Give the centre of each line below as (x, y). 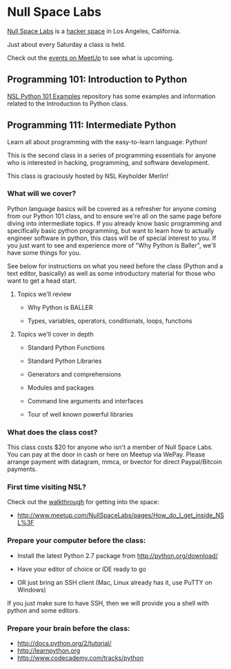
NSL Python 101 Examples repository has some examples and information (111, 96)
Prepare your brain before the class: (69, 628)
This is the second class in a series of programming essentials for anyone (112, 155)
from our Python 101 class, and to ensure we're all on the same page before (114, 216)
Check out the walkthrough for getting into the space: (83, 502)
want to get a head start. (42, 281)
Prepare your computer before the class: (77, 541)
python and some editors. (44, 610)
